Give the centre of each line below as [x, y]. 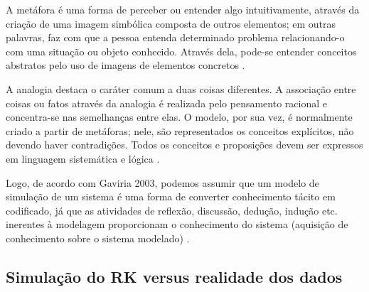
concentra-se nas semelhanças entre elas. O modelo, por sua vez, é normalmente [179, 117]
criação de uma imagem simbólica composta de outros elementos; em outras [171, 23]
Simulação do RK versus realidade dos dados [174, 276]
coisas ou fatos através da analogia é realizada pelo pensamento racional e [166, 103]
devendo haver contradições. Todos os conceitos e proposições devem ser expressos [184, 145]
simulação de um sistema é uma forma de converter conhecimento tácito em [171, 196]
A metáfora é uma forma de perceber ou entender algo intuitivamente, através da [183, 9]
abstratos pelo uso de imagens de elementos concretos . [125, 65]
